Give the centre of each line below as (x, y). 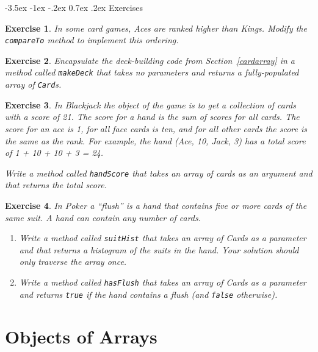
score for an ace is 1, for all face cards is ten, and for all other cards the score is (156, 128)
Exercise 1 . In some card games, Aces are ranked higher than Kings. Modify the (156, 28)
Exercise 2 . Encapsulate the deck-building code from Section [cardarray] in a (150, 60)
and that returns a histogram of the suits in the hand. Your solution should (159, 249)
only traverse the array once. (73, 262)
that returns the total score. (56, 185)
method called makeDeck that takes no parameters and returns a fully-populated (152, 72)
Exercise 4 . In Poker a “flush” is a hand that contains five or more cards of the (156, 205)
